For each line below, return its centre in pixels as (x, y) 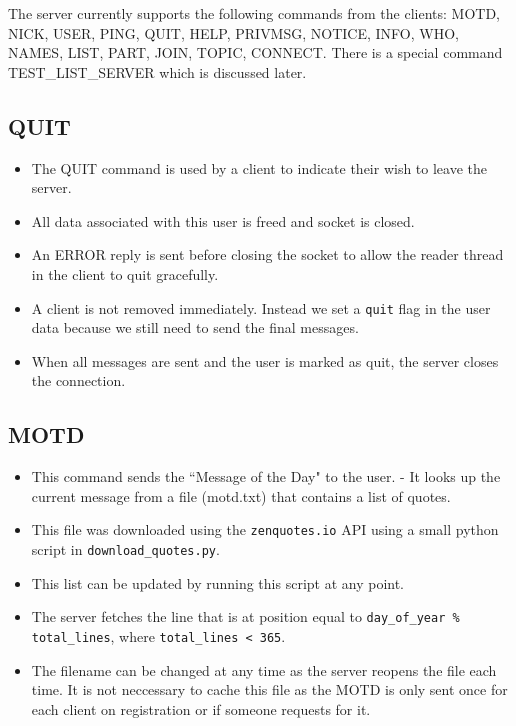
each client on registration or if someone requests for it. (201, 708)
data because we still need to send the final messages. (195, 327)
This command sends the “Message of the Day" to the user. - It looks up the (266, 476)
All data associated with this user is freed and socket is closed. (223, 220)
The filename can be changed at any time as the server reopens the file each (264, 669)
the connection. (78, 380)
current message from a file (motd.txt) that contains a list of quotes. (241, 495)
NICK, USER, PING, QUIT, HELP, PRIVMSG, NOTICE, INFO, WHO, (233, 32)
